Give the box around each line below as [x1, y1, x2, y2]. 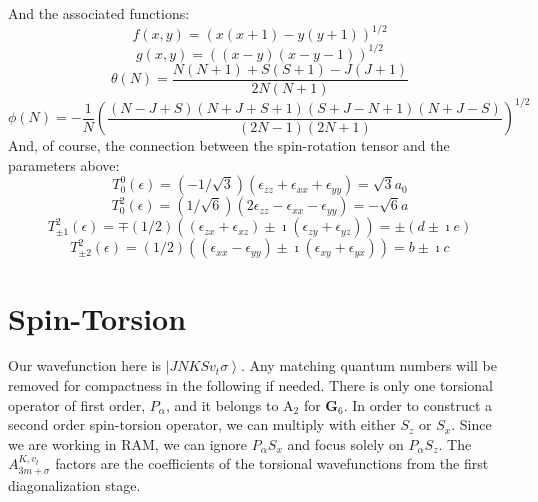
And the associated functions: [8, 3, 190, 23]
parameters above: [8, 154, 120, 175]
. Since [451, 414, 492, 435]
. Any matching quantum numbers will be [240, 355, 497, 376]
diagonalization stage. [8, 474, 141, 495]
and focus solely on [287, 433, 404, 454]
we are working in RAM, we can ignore [8, 433, 248, 454]
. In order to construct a [343, 394, 493, 415]
